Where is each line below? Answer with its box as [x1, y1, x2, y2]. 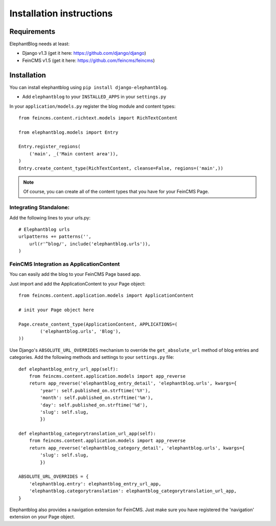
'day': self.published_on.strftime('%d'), [40, 402, 148, 408]
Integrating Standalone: [9, 204, 70, 211]
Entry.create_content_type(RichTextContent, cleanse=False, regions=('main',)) [18, 165, 223, 171]
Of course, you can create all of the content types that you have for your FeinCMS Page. [23, 189, 210, 195]
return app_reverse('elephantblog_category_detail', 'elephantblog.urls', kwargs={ [29, 445, 245, 451]
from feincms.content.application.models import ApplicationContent [18, 293, 194, 298]
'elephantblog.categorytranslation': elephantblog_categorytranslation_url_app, [29, 488, 237, 494]
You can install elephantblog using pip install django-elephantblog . [9, 84, 168, 90]
